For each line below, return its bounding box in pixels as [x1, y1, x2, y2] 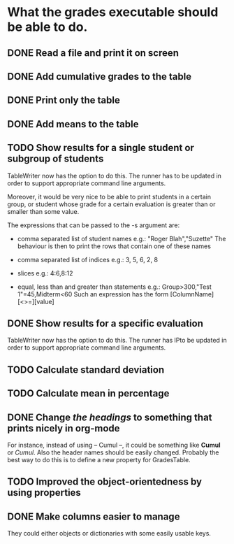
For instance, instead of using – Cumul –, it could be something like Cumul [7, 441, 221, 449]
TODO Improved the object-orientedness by [7, 476, 203, 488]
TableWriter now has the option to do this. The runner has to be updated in [7, 171, 222, 180]
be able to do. [7, 19, 88, 35]
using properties [7, 487, 82, 499]
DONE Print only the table [7, 94, 120, 106]
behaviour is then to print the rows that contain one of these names [17, 242, 212, 250]
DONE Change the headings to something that [7, 411, 212, 423]
